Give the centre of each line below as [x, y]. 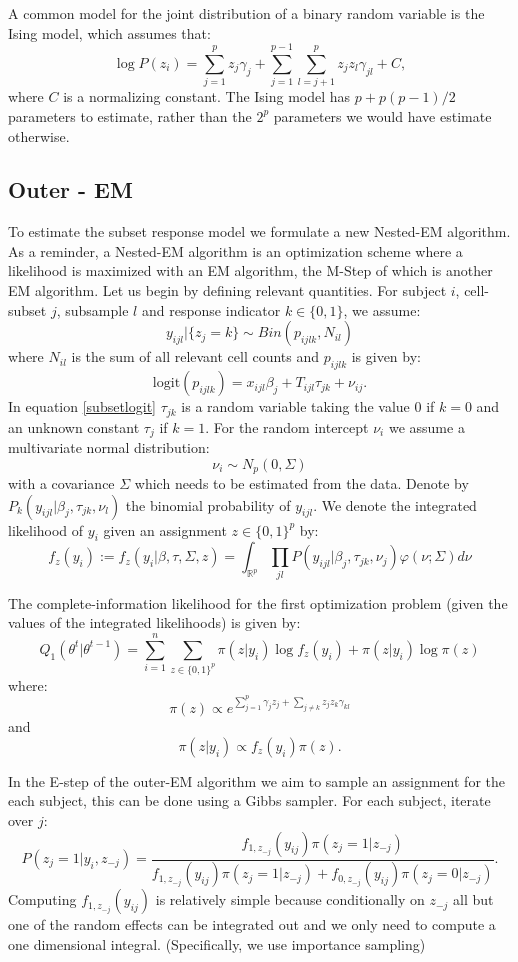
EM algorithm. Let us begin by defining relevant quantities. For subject [227, 290]
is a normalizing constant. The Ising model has [207, 96]
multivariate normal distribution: [109, 446]
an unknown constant [74, 426]
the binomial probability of [208, 504]
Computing [42, 899]
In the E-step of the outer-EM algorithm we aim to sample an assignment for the [256, 780]
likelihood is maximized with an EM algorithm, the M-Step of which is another [250, 270]
